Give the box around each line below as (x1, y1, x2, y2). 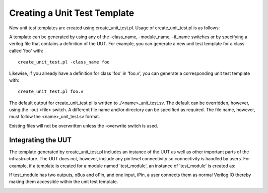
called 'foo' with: (9, 48, 43, 54)
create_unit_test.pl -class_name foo (18, 60, 110, 65)
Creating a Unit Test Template (9, 7, 134, 18)
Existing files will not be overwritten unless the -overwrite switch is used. (9, 123, 158, 129)
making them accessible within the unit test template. (9, 179, 119, 185)
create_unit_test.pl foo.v (18, 89, 84, 94)
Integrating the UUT (9, 135, 72, 144)
